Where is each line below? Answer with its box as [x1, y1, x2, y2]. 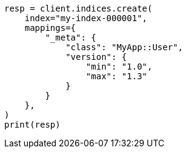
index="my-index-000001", [24, 13, 148, 23]
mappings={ [24, 23, 76, 33]
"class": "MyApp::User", [65, 42, 184, 52]
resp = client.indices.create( [4, 4, 153, 13]
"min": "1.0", [85, 62, 153, 71]
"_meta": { [45, 33, 96, 42]
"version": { [65, 52, 127, 62]
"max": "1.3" [85, 71, 148, 81]
